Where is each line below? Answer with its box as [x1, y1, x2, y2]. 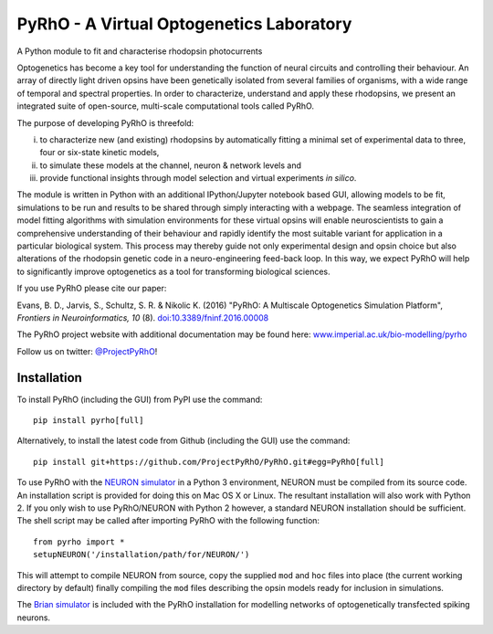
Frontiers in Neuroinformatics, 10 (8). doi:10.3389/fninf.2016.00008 [16, 312, 269, 323]
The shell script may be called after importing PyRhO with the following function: [16, 515, 320, 526]
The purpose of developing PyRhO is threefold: [16, 117, 194, 128]
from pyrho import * [33, 536, 125, 547]
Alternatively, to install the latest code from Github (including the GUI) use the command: [16, 435, 351, 447]
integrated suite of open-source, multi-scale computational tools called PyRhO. [16, 100, 315, 111]
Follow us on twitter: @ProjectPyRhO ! [16, 345, 158, 356]
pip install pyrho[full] [33, 416, 144, 426]
